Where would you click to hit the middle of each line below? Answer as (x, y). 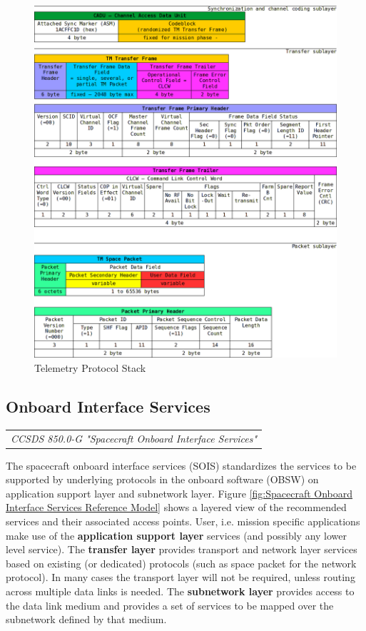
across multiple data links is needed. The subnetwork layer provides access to (180, 591)
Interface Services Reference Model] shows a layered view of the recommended (176, 507)
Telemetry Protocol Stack (90, 367)
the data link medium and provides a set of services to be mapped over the (170, 605)
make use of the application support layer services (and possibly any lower (177, 535)
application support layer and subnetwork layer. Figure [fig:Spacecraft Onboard (179, 493)
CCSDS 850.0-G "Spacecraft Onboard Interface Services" (134, 438)
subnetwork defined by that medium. (86, 619)
